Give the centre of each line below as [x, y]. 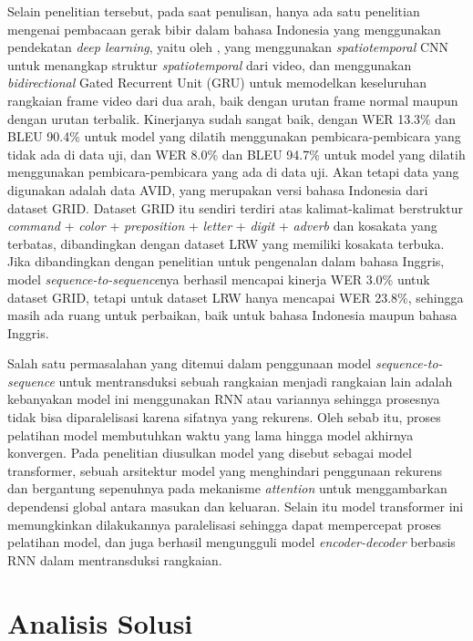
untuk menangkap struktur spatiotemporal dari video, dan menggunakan [210, 64]
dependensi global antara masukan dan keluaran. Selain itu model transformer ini [236, 507]
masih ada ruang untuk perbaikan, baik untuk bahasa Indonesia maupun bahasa [232, 315]
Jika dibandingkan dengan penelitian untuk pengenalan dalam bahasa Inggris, [226, 261]
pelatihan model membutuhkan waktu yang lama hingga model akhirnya [211, 434]
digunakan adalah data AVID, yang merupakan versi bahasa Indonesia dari [218, 189]
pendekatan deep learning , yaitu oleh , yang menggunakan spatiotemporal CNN [228, 47]
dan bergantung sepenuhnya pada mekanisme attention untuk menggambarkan [227, 488]
